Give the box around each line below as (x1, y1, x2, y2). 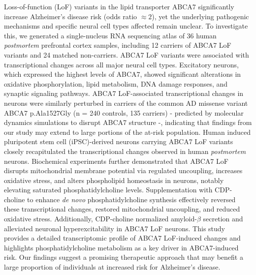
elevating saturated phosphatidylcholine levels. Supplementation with (4, 184, 213, 195)
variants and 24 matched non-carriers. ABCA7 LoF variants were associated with (4, 49, 249, 60)
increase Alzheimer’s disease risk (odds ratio (4, 11, 137, 21)
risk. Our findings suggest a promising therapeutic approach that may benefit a (4, 252, 243, 262)
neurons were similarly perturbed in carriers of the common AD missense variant (4, 97, 248, 108)
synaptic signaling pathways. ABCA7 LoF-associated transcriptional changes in (4, 88, 244, 98)
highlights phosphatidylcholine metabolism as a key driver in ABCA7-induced (4, 242, 239, 252)
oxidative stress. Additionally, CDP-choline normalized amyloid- (4, 214, 197, 224)
